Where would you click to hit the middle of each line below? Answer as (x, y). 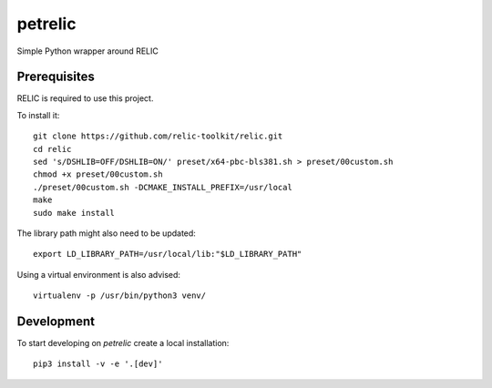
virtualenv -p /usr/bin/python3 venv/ (120, 296)
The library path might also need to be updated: (106, 233)
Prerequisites (56, 77)
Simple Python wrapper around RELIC (87, 51)
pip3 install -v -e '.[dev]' (98, 364)
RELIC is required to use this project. (85, 98)
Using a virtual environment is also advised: (99, 274)
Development (56, 321)
